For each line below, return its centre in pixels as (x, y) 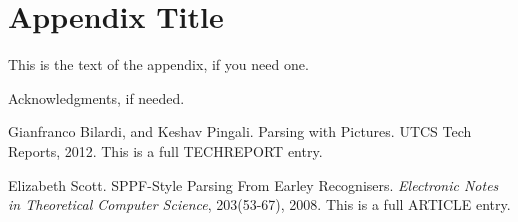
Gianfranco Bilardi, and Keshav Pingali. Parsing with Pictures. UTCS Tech (240, 131)
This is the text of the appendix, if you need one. (158, 64)
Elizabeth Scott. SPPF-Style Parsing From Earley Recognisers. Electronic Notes (253, 184)
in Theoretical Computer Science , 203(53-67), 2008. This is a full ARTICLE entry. (259, 204)
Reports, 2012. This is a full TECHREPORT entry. (165, 150)
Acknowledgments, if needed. (96, 97)
